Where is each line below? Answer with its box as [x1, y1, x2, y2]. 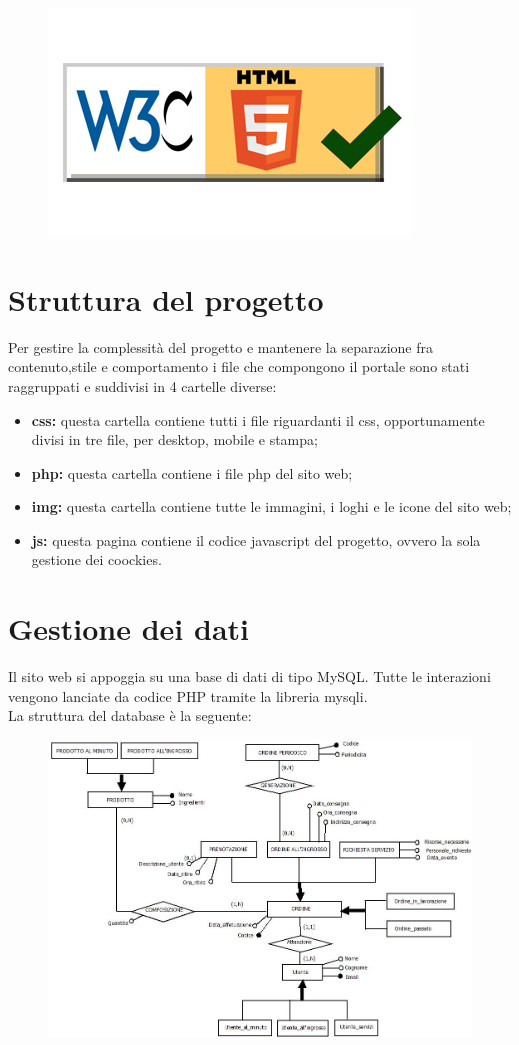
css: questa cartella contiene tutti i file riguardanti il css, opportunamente [31, 409, 485, 430]
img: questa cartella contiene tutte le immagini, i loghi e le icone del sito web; [31, 496, 512, 517]
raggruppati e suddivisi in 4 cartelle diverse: [8, 375, 277, 396]
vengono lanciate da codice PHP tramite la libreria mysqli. [8, 685, 368, 706]
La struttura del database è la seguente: [8, 705, 252, 726]
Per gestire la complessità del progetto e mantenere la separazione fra [8, 336, 433, 357]
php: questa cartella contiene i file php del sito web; [31, 462, 353, 483]
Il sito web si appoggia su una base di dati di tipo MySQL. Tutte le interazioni [8, 666, 491, 687]
